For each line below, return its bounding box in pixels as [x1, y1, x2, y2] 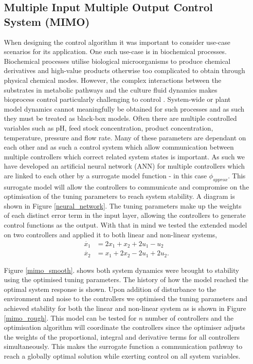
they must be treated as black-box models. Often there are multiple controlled [4, 113, 237, 123]
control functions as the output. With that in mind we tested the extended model [4, 220, 247, 230]
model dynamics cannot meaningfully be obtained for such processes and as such [4, 103, 245, 114]
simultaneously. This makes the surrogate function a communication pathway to [4, 341, 243, 351]
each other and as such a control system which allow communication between [4, 142, 234, 152]
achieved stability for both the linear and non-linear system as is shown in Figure [4, 303, 246, 313]
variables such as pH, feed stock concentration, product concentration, [4, 122, 213, 133]
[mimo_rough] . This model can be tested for [4, 312, 137, 323]
